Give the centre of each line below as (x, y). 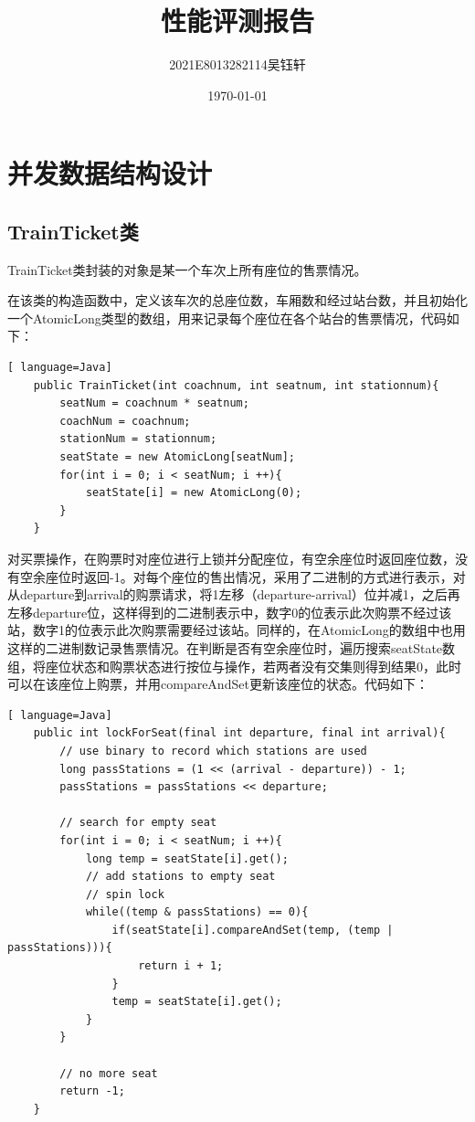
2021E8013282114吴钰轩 (237, 64)
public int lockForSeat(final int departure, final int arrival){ (239, 733)
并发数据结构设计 (110, 173)
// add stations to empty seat (180, 877)
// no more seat (109, 1073)
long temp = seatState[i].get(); (187, 858)
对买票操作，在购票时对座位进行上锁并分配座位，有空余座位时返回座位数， (231, 559)
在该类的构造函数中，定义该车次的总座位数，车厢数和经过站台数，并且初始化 (237, 300)
